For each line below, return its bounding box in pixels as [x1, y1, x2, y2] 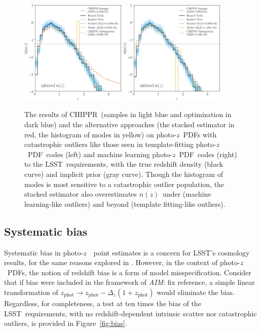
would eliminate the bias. [157, 286, 235, 297]
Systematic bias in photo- [4, 247, 84, 257]
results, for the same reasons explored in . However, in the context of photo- [4, 257, 240, 268]
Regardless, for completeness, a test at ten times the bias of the [4, 298, 201, 308]
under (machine [163, 189, 211, 199]
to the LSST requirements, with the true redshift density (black [24, 159, 223, 169]
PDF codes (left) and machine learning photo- [27, 149, 172, 159]
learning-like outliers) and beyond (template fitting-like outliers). [24, 198, 226, 209]
